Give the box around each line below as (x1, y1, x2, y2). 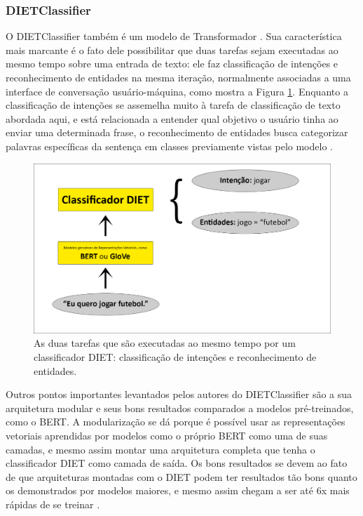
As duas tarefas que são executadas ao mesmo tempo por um (34, 336, 296, 350)
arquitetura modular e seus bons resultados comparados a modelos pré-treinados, (6, 400, 354, 415)
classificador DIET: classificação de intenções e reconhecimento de (34, 349, 317, 364)
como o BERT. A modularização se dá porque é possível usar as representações (6, 414, 345, 429)
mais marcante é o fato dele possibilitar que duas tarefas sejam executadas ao (6, 42, 338, 57)
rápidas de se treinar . (6, 496, 100, 511)
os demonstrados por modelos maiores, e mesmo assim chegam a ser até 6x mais (6, 483, 350, 498)
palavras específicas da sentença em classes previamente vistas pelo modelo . (6, 138, 333, 153)
